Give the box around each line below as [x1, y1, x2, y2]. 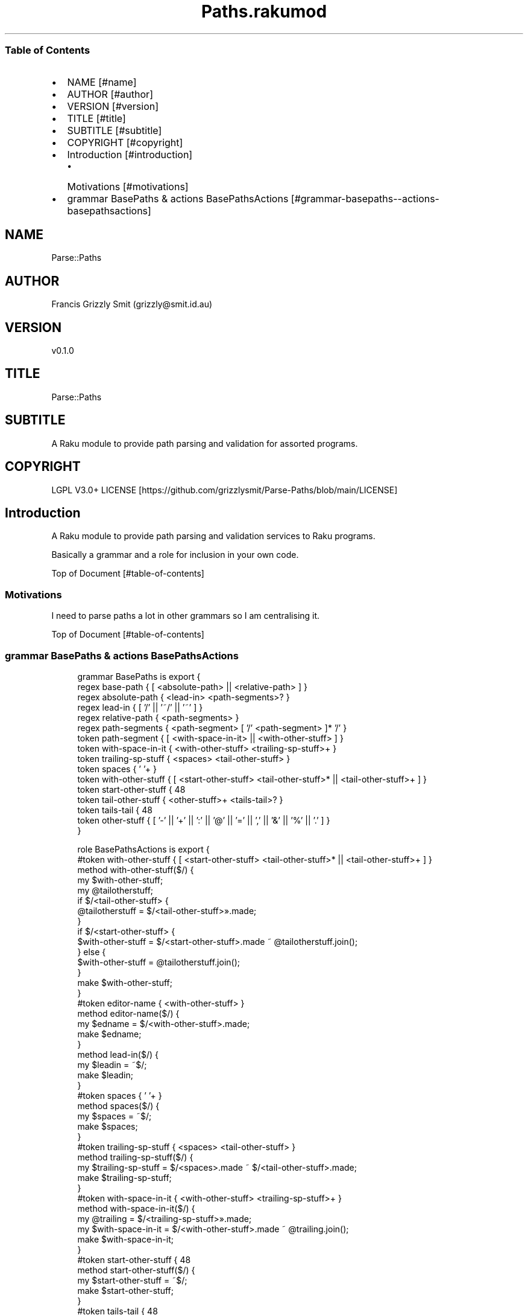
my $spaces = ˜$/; [77, 1110, 152, 1121]
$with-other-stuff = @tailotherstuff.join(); [77, 956, 240, 967]
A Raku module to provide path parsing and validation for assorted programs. [51, 438, 358, 449]
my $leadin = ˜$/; [77, 1059, 147, 1070]
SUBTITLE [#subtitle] [67, 124, 162, 136]
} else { [77, 946, 106, 957]
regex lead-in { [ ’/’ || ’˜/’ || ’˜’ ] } [77, 702, 203, 712]
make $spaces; [77, 1121, 138, 1131]
